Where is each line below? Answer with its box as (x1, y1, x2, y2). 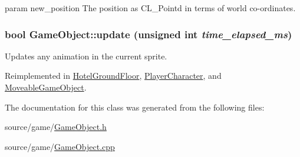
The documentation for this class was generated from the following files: (5, 101, 265, 113)
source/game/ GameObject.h (5, 121, 107, 133)
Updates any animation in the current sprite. (5, 49, 167, 62)
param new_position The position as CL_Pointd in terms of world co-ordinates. (5, 2, 296, 14)
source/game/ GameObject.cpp (5, 140, 115, 152)
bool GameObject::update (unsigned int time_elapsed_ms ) (5, 26, 292, 41)
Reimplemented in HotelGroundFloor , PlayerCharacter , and (5, 69, 222, 82)
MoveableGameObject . (5, 81, 87, 93)
